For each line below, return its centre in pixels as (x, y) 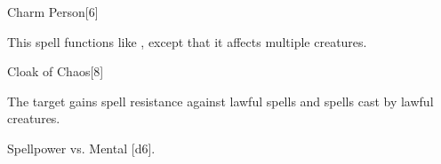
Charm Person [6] (53, 12)
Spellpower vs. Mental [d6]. (81, 148)
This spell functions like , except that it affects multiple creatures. (187, 41)
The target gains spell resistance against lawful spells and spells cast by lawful (220, 101)
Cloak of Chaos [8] (56, 71)
